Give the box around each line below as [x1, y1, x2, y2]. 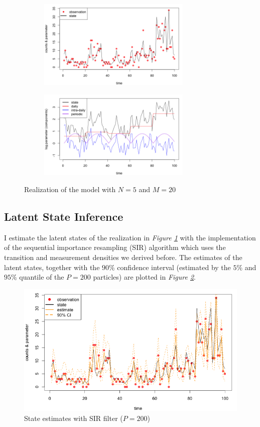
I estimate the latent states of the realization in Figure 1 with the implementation [4, 232, 256, 242]
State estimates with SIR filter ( [24, 412, 123, 423]
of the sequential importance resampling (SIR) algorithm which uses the [4, 242, 226, 252]
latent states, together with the [4, 262, 100, 272]
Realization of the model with [24, 184, 116, 195]
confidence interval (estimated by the [117, 262, 231, 272]
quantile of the [19, 272, 64, 282]
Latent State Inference [4, 209, 123, 224]
